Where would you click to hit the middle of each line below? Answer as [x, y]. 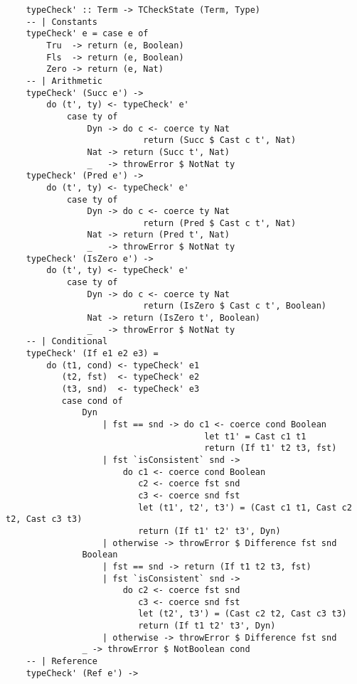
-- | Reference [62, 662]
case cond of [92, 401]
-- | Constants [62, 22]
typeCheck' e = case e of [87, 34]
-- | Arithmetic [64, 81]
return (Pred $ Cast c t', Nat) [220, 223]
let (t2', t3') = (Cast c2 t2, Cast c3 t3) [243, 614]
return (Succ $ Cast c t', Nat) [220, 140]
